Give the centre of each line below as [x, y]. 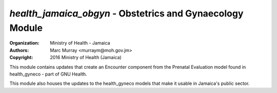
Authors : [19, 50]
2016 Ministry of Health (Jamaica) [86, 58]
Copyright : [21, 58]
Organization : [24, 43]
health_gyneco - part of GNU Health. [48, 74]
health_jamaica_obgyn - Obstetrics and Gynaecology [126, 13]
